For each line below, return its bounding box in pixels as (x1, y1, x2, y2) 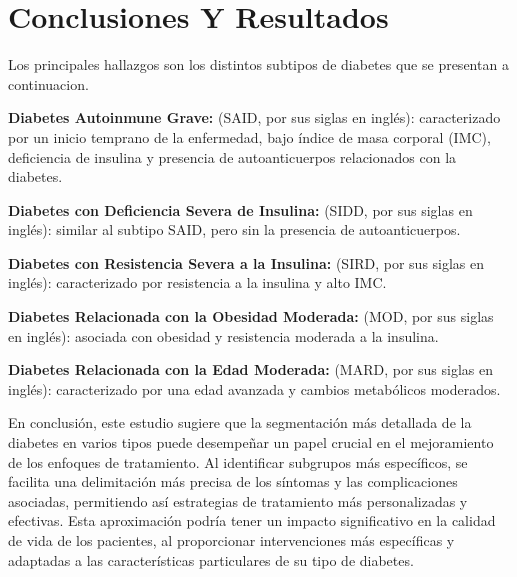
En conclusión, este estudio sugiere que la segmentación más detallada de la (8, 412, 472, 433)
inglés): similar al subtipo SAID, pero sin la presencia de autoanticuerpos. (8, 219, 461, 240)
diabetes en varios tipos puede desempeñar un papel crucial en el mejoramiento (8, 432, 494, 453)
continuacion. (8, 73, 89, 94)
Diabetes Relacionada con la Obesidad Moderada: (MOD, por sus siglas (8, 306, 494, 327)
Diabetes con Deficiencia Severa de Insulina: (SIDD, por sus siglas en (8, 199, 473, 220)
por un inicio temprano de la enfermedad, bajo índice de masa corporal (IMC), (8, 126, 491, 147)
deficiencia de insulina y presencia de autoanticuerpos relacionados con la (8, 146, 457, 167)
